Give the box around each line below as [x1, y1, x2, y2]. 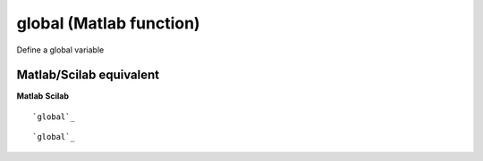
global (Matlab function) [16, 13, 200, 33]
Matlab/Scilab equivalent [16, 68, 160, 83]
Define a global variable [16, 44, 105, 55]
